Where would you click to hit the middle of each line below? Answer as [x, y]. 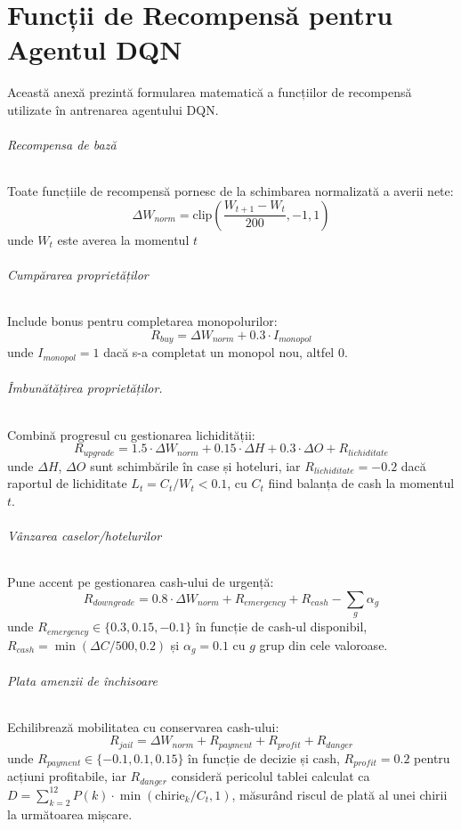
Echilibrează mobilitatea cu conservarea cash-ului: [143, 726]
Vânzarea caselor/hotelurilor [85, 535]
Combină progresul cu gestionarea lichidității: [131, 434]
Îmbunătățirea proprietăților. [85, 388]
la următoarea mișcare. [70, 814]
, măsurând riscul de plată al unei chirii [340, 794]
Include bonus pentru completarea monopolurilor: [142, 321]
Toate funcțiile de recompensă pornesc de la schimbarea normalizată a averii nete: [230, 191]
